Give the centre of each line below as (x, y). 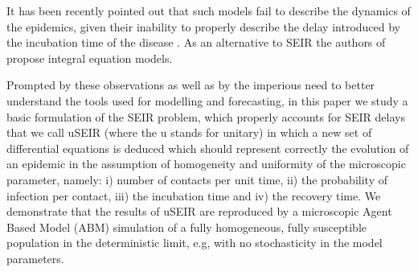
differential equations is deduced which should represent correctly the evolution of (208, 148)
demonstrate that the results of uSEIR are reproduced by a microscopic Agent (199, 211)
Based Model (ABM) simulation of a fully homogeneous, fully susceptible (187, 227)
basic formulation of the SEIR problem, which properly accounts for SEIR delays (206, 116)
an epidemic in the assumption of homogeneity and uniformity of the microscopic (206, 164)
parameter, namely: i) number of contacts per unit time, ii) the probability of (197, 179)
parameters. (35, 258)
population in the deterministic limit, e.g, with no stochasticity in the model (195, 243)
